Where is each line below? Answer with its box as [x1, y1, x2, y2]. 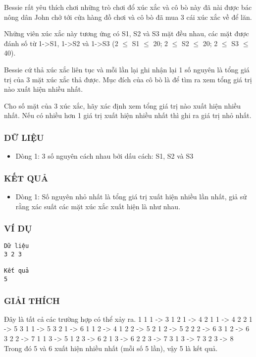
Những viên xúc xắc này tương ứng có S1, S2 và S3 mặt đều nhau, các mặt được [4, 28, 249, 39]
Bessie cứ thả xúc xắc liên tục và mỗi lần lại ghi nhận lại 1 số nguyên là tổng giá [4, 64, 250, 74]
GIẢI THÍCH [4, 294, 60, 306]
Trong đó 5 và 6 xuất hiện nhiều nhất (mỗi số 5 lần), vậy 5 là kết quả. [4, 343, 218, 353]
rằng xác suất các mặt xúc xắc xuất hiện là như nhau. [15, 201, 181, 211]
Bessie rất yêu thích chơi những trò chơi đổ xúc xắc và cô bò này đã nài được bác [4, 2, 252, 12]
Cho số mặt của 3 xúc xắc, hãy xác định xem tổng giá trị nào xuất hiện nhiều [4, 100, 241, 111]
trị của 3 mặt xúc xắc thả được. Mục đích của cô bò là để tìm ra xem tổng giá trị [4, 74, 252, 84]
